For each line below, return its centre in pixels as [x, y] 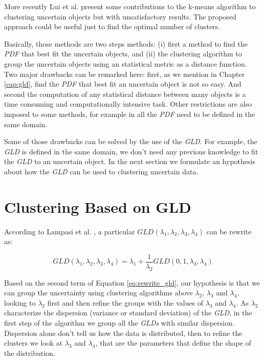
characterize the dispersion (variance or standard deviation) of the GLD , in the [128, 313]
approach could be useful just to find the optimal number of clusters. [112, 26]
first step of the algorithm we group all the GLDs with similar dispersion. [119, 323]
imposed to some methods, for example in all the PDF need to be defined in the [130, 114]
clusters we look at [34, 343]
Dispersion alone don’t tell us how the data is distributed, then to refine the [123, 333]
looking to [20, 302]
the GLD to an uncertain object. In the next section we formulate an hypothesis [130, 161]
